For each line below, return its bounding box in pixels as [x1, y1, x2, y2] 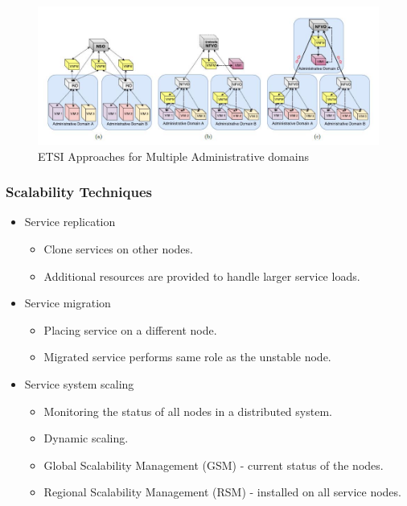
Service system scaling [24, 376, 134, 392]
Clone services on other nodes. [43, 241, 193, 257]
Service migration [24, 294, 111, 311]
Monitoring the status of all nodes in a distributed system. [43, 402, 332, 419]
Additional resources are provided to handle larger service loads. [43, 267, 360, 284]
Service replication [24, 213, 116, 230]
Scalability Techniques [6, 182, 152, 202]
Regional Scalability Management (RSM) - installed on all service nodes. [43, 483, 401, 500]
